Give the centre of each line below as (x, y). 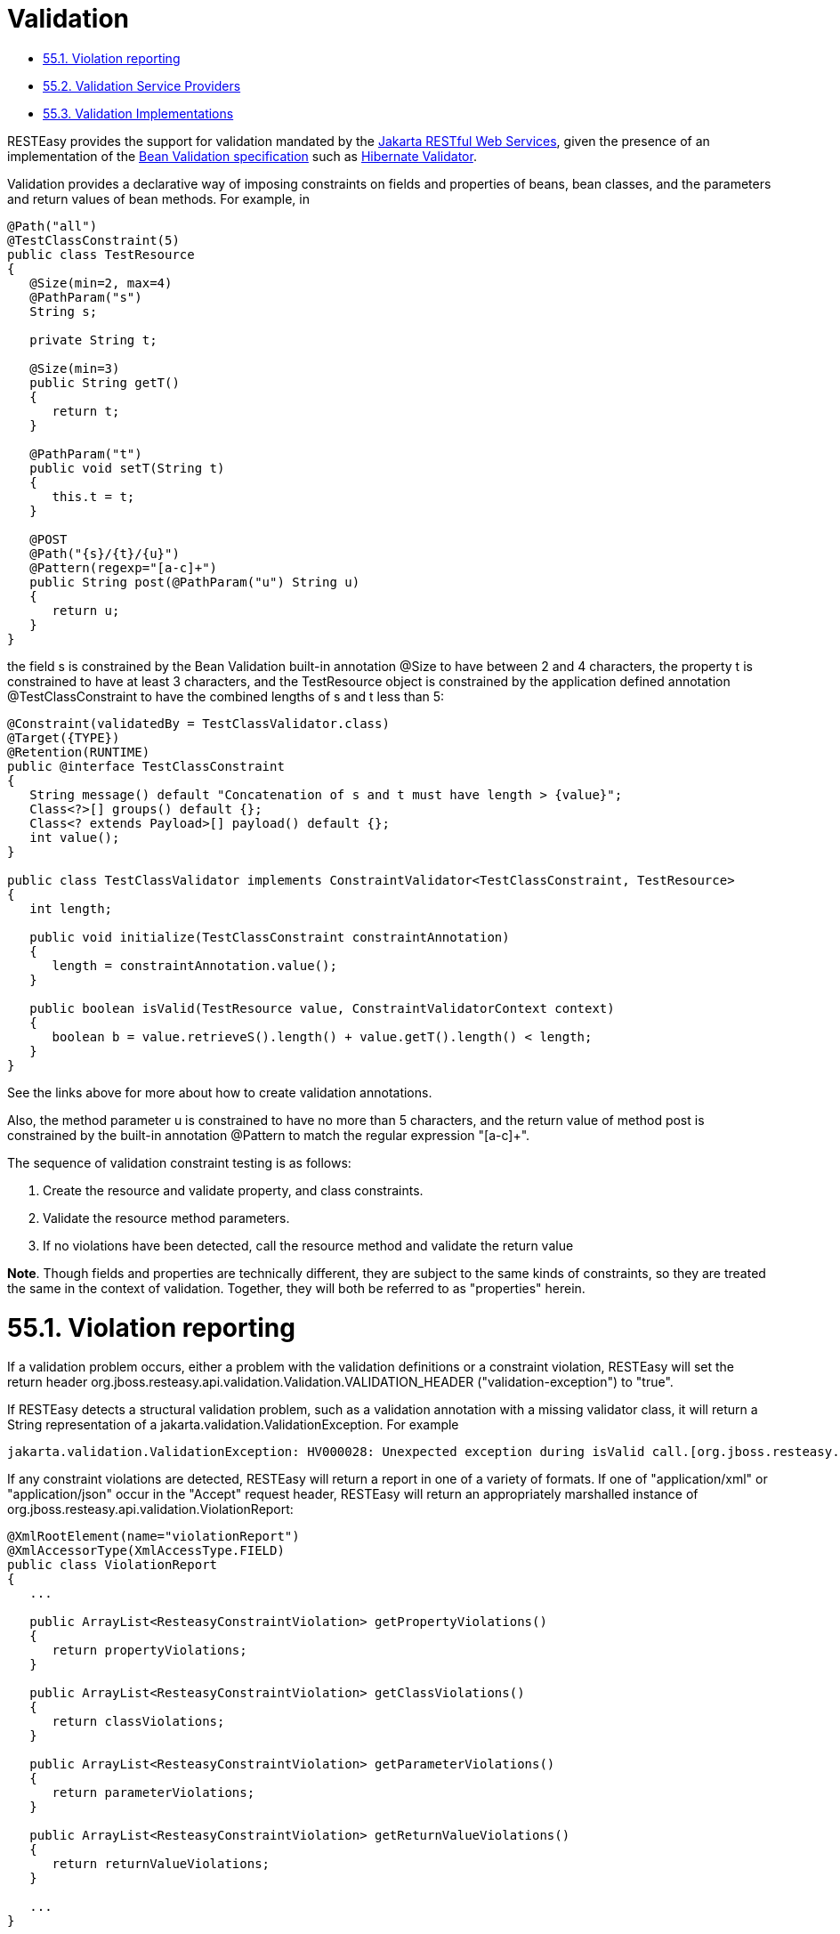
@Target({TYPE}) (64, 737)
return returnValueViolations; (161, 1864)
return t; (86, 411)
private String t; (93, 340)
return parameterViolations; (153, 1793)
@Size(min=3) (75, 368)
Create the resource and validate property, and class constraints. (233, 1190)
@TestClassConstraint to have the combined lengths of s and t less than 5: (226, 696)
